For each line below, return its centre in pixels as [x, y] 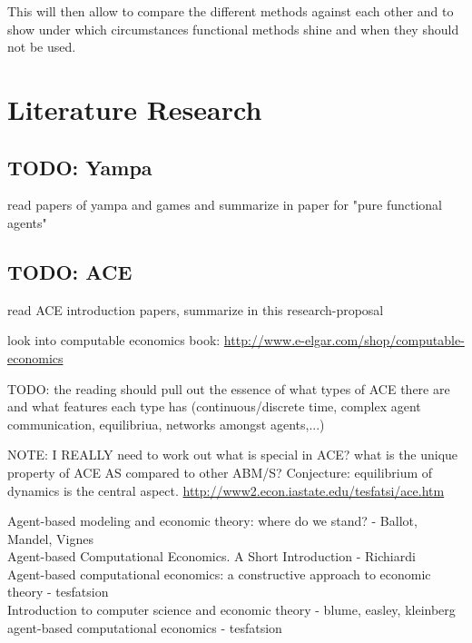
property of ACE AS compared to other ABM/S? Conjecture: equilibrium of [220, 472]
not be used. [42, 47]
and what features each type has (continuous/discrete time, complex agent [214, 406]
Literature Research [135, 109]
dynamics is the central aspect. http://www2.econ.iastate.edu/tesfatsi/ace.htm [226, 490]
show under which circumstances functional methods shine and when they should [233, 29]
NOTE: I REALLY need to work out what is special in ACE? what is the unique [233, 455]
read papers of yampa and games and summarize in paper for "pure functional [225, 205]
